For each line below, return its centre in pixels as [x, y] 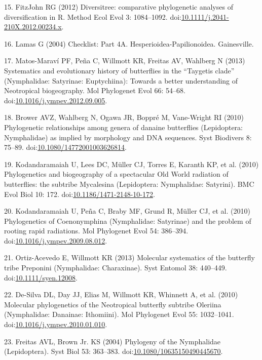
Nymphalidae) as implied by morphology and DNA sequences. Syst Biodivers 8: [128, 137]
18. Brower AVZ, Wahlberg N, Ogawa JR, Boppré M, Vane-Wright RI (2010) [124, 117]
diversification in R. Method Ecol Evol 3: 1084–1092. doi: [93, 16]
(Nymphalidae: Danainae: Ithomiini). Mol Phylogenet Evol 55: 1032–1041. [119, 314]
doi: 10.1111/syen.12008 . [41, 277]
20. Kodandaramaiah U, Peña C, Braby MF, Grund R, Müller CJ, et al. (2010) [127, 211]
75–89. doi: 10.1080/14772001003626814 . [65, 147]
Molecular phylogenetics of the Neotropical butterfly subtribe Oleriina [113, 304]
